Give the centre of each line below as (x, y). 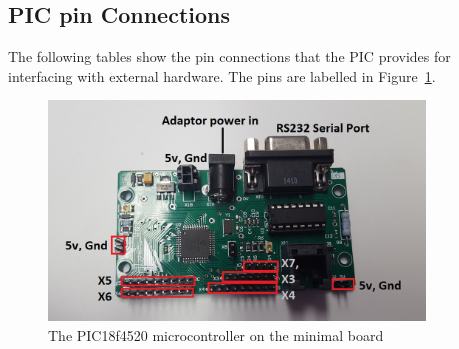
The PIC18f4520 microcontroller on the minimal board (216, 334)
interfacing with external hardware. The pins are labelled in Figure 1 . (222, 75)
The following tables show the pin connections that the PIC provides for (229, 56)
